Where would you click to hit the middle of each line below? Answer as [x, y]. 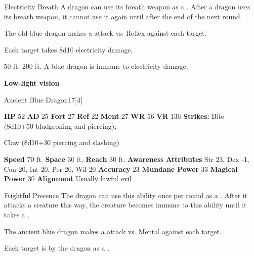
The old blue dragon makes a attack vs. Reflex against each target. [105, 33]
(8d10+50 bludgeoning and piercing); [60, 126]
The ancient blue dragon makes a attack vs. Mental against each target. [113, 231]
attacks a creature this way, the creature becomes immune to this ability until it [125, 205]
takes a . [17, 214]
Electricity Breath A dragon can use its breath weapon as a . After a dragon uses [127, 6]
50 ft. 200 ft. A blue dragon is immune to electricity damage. [96, 66]
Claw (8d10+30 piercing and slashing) [62, 142]
